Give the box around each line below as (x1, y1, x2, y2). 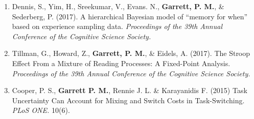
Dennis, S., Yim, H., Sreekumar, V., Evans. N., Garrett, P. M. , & (12, 1, 224, 11)
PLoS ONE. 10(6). (12, 105, 70, 115)
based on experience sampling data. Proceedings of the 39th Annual (12, 21, 222, 32)
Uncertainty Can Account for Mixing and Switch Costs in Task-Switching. (12, 95, 245, 105)
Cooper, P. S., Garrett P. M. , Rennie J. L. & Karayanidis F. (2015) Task (12, 85, 247, 96)
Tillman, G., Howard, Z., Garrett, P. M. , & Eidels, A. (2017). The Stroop (12, 48, 250, 58)
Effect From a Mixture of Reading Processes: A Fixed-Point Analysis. (12, 57, 230, 68)
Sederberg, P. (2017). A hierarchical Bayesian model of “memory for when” (12, 11, 248, 21)
